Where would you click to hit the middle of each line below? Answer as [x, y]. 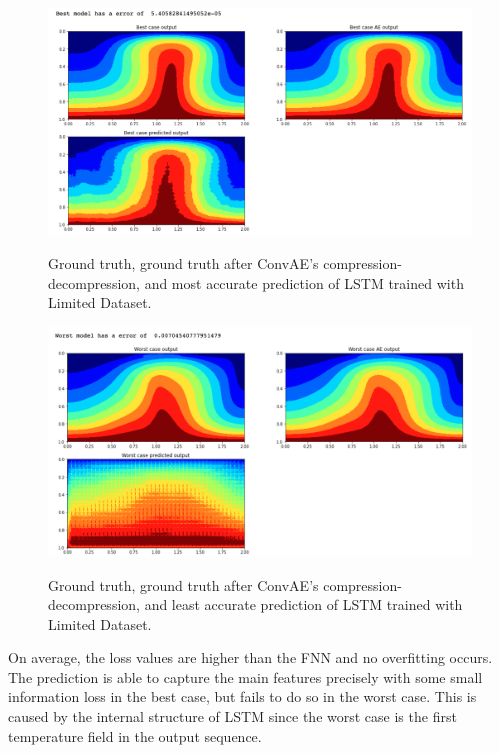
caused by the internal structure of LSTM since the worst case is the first [232, 716]
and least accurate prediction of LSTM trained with [303, 604]
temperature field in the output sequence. [135, 735]
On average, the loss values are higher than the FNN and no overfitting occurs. [250, 657]
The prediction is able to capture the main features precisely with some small [245, 676]
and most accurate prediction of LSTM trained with [304, 282]
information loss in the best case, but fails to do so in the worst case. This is [242, 696]
